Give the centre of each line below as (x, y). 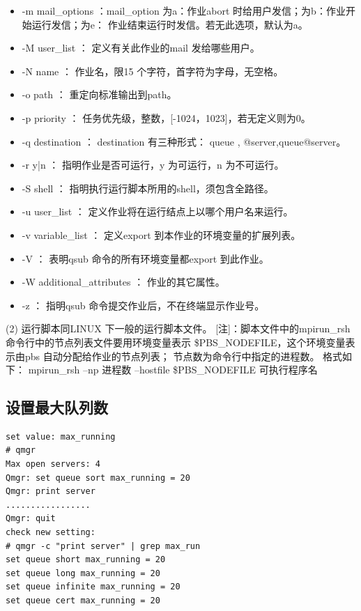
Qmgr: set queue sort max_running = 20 (98, 478)
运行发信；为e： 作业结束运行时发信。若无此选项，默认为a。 (170, 24)
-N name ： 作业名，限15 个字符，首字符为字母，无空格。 (153, 71)
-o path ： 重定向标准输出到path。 (99, 94)
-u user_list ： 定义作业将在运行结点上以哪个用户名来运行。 (158, 211)
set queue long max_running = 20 (83, 573)
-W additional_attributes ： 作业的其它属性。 (123, 282)
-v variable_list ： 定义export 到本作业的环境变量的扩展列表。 (161, 234)
